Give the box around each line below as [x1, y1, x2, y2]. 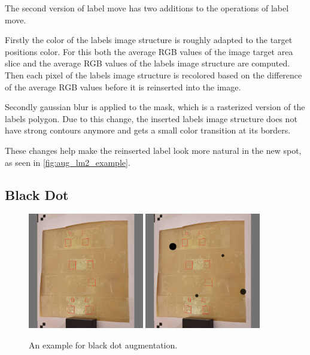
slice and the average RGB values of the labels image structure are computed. [5, 57, 290, 69]
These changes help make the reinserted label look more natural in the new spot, [5, 144, 302, 156]
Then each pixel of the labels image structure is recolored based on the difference [5, 68, 302, 81]
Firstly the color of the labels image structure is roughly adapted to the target [5, 34, 293, 46]
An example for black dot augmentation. [29, 338, 178, 351]
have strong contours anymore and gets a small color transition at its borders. [5, 124, 291, 136]
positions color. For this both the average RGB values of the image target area [5, 45, 293, 57]
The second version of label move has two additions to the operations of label [5, 2, 289, 14]
